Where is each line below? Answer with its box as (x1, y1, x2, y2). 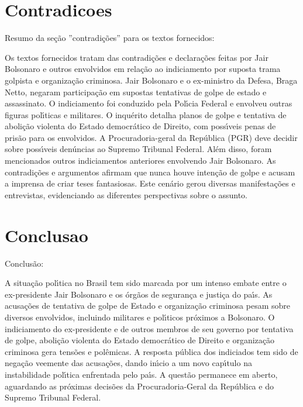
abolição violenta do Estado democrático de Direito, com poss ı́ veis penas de (5, 120, 276, 132)
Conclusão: (5, 257, 44, 269)
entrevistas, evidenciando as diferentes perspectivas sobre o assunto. (5, 188, 247, 201)
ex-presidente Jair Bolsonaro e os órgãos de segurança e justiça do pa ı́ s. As (5, 288, 273, 300)
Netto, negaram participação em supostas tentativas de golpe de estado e (5, 85, 267, 98)
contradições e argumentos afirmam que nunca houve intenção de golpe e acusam (5, 165, 295, 178)
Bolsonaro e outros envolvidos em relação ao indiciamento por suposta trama (5, 63, 281, 75)
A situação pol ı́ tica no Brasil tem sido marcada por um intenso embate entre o (5, 277, 287, 289)
